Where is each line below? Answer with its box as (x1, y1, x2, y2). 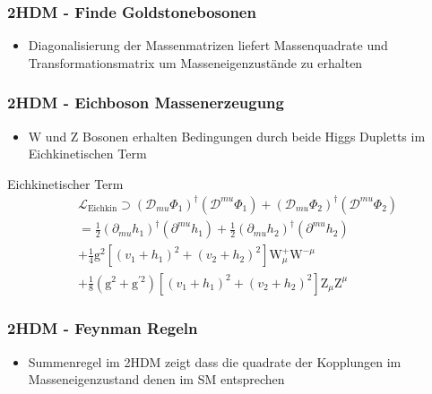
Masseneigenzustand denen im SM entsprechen (28, 370, 285, 389)
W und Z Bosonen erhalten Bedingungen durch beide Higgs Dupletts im (28, 126, 426, 145)
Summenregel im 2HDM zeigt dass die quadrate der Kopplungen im (28, 352, 402, 371)
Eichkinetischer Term (7, 174, 124, 193)
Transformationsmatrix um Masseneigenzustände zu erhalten (28, 53, 363, 72)
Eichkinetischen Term (28, 144, 147, 163)
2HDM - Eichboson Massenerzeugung (7, 91, 284, 114)
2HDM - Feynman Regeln (7, 317, 198, 339)
